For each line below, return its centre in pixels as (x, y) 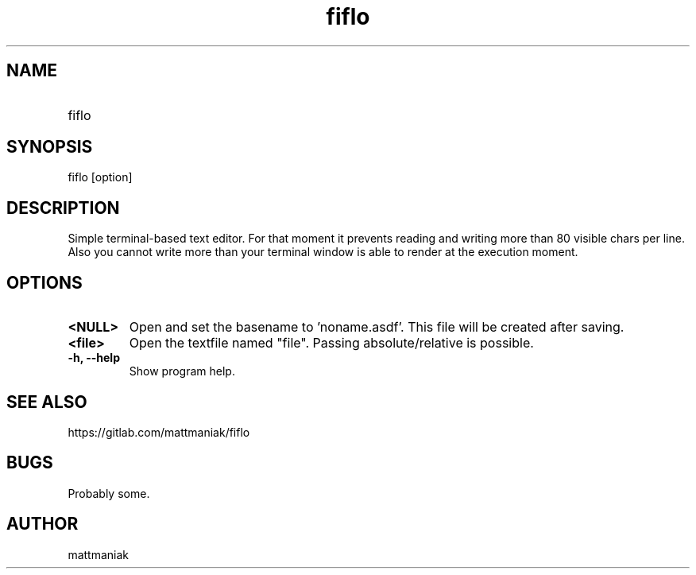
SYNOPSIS (50, 147)
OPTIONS (44, 282)
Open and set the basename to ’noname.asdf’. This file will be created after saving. (377, 327)
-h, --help (94, 358)
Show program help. (182, 371)
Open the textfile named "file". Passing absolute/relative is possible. (331, 343)
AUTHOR (43, 524)
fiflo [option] (100, 177)
